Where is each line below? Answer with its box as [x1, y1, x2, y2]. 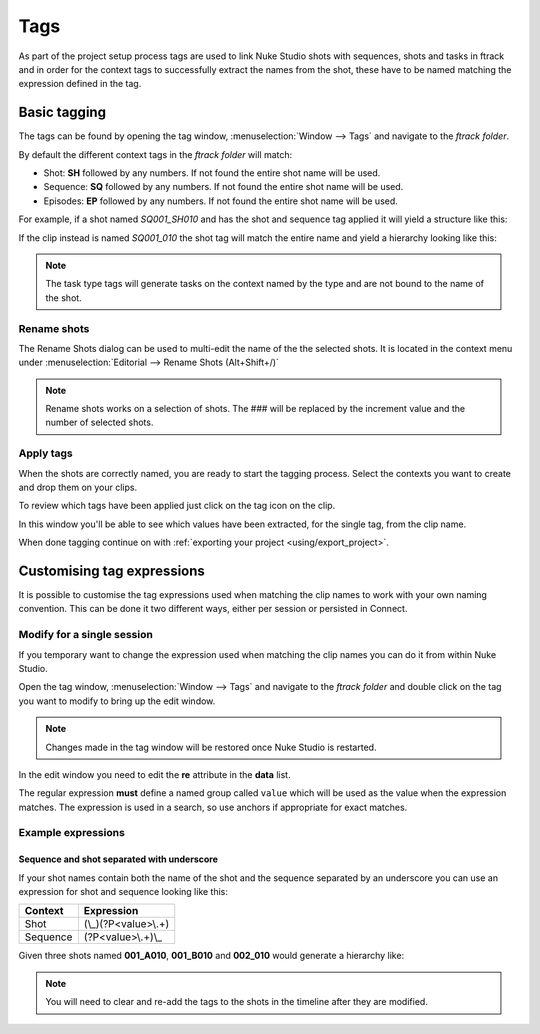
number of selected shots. [45, 416, 154, 429]
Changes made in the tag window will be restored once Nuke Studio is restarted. [45, 741, 377, 753]
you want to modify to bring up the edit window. [18, 695, 216, 707]
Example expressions [18, 826, 125, 840]
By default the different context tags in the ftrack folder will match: [18, 148, 293, 160]
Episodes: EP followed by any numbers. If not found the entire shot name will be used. [43, 195, 399, 207]
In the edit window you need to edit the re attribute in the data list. [18, 768, 291, 780]
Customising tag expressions [18, 562, 205, 579]
